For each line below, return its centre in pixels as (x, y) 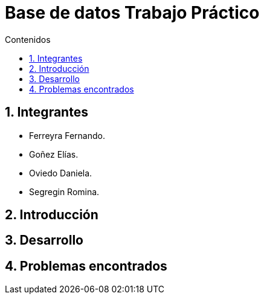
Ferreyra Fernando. (67, 135)
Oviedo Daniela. (61, 173)
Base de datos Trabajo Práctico (132, 13)
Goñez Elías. (54, 154)
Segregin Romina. (64, 191)
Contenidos (28, 39)
